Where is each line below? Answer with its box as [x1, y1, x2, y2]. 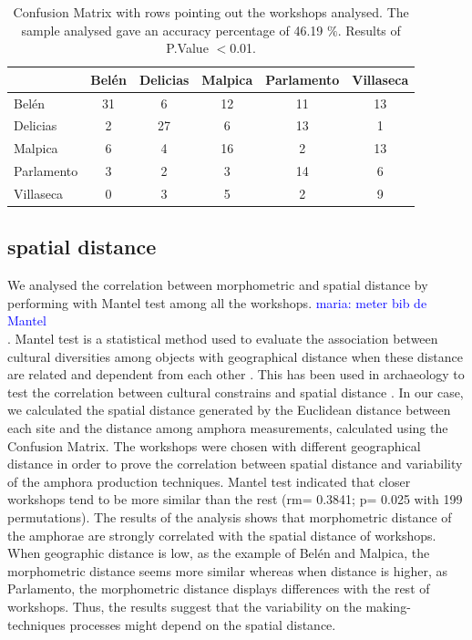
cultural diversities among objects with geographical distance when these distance [7, 346, 463, 366]
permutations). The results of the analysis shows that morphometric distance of [7, 508, 452, 527]
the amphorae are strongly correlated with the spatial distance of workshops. [7, 525, 436, 544]
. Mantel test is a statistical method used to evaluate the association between [7, 329, 438, 348]
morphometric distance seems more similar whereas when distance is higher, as [7, 561, 447, 580]
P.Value [166, 38, 209, 57]
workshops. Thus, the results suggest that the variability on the [7, 596, 362, 615]
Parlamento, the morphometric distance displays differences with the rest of [7, 579, 430, 598]
